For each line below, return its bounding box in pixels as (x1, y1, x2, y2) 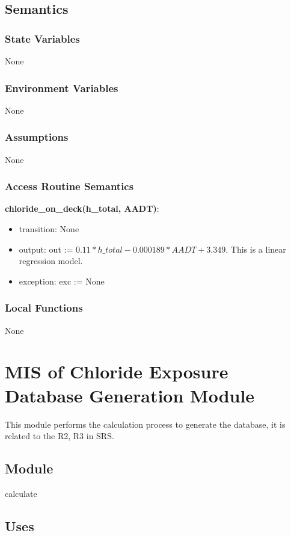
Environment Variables (5, 80, 118, 95)
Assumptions (5, 129, 69, 144)
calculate (5, 487, 37, 499)
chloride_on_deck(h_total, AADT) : (5, 202, 159, 215)
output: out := (19, 242, 73, 255)
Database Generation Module (5, 383, 255, 407)
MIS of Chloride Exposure (5, 359, 228, 384)
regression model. (19, 254, 83, 267)
